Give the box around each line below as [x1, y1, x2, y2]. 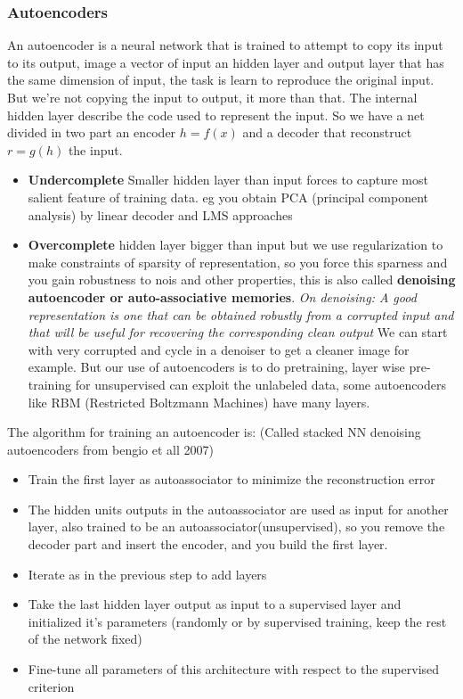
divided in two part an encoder [7, 123, 176, 142]
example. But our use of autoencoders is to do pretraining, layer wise [28, 358, 405, 376]
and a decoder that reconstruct [242, 123, 412, 142]
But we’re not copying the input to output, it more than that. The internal [7, 88, 418, 106]
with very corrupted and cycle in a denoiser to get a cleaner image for [28, 340, 410, 358]
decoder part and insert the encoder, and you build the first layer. [28, 535, 388, 554]
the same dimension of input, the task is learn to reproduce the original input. [7, 70, 435, 89]
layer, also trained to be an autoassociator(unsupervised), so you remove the [28, 517, 445, 536]
